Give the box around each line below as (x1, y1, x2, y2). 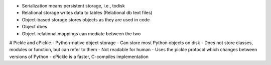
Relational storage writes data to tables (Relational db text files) (22, 10, 153, 16)
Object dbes (22, 24, 48, 30)
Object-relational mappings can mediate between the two (22, 30, 141, 37)
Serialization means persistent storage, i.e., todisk (22, 3, 125, 8)
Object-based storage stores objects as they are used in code (22, 16, 150, 22)
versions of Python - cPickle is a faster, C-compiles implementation (9, 54, 149, 60)
